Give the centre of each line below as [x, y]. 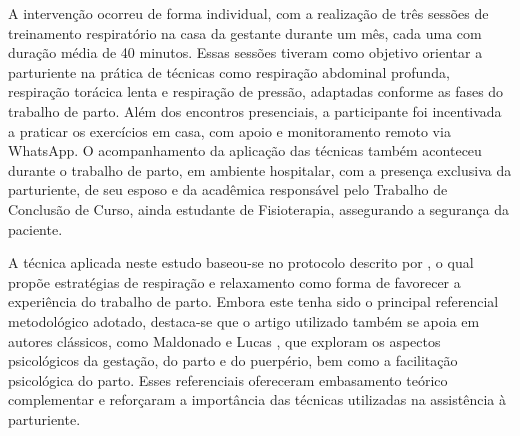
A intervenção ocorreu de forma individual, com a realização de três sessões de [248, 13]
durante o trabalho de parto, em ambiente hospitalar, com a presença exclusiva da [260, 169]
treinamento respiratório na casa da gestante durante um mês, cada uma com [245, 32]
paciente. [35, 228]
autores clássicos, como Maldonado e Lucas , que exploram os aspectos [224, 340]
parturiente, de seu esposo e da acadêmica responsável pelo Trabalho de [228, 189]
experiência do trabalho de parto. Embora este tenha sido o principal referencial [253, 301]
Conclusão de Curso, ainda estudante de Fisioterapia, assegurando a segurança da [259, 208]
